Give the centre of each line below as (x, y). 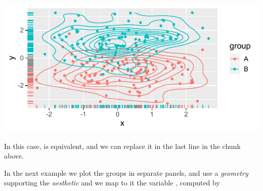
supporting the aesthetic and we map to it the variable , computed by (112, 183)
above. (14, 156)
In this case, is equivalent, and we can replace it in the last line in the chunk (122, 146)
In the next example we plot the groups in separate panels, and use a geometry (126, 173)
